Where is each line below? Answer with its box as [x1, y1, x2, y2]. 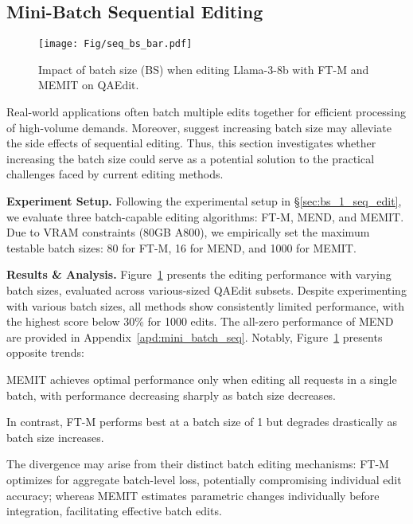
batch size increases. [6, 428, 104, 445]
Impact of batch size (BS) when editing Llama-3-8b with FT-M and [38, 61, 369, 77]
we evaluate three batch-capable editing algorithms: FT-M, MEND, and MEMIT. [6, 208, 404, 225]
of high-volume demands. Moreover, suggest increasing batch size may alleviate [6, 119, 392, 135]
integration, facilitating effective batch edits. [6, 502, 222, 519]
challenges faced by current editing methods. [6, 166, 224, 182]
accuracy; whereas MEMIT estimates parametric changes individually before [6, 487, 380, 503]
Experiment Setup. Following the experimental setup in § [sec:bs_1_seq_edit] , [6, 193, 402, 209]
